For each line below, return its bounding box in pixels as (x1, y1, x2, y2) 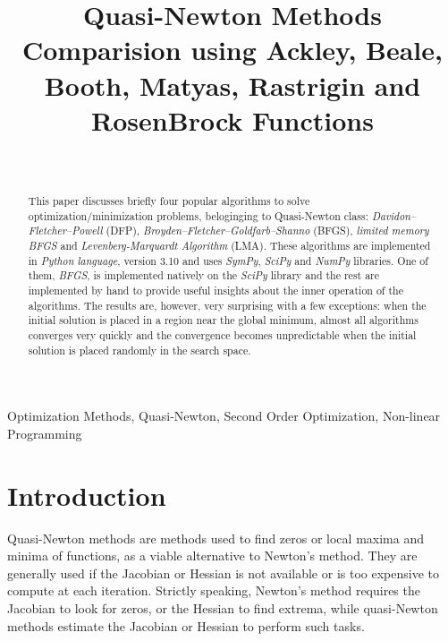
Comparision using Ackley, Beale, (22, 31, 443, 68)
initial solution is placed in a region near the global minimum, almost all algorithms (28, 312, 418, 328)
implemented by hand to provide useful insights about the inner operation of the (28, 283, 403, 298)
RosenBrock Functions (91, 101, 374, 138)
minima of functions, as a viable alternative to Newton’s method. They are (7, 546, 418, 565)
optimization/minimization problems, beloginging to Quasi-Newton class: (28, 208, 368, 223)
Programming (7, 423, 82, 442)
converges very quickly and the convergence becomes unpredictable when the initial (28, 327, 417, 342)
